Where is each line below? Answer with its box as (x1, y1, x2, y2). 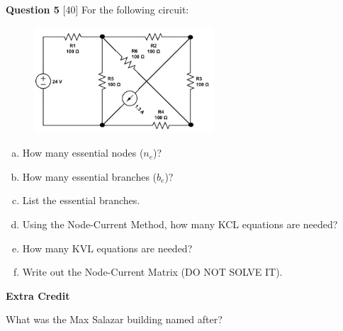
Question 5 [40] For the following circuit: (6, 2, 189, 16)
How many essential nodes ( (22, 145, 144, 160)
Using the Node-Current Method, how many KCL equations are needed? (22, 216, 338, 231)
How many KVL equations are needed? (22, 240, 193, 255)
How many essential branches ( (22, 169, 157, 184)
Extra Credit (6, 288, 70, 303)
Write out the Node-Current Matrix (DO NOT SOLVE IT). (22, 264, 283, 279)
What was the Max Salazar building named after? (6, 312, 223, 327)
